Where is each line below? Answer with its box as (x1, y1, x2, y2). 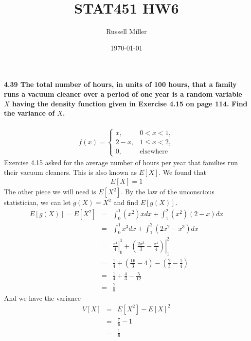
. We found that (159, 167, 206, 177)
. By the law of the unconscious (121, 187, 215, 197)
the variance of (4, 108, 55, 118)
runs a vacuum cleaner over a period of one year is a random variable (4, 88, 242, 99)
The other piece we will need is (4, 187, 96, 197)
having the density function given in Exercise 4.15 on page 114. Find (12, 98, 248, 108)
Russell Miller (106, 26, 147, 36)
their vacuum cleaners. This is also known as (4, 167, 137, 177)
